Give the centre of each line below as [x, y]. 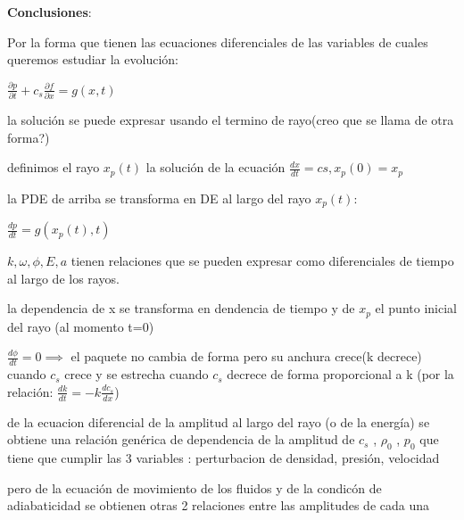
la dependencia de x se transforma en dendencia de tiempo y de [181, 308]
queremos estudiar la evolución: [93, 59]
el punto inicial [416, 308]
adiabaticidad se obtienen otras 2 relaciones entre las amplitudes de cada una [218, 505]
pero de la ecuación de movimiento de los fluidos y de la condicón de [195, 487]
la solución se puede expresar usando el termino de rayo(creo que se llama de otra [231, 120]
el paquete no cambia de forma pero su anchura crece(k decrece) [246, 356]
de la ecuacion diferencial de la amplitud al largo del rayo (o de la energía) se [219, 421]
